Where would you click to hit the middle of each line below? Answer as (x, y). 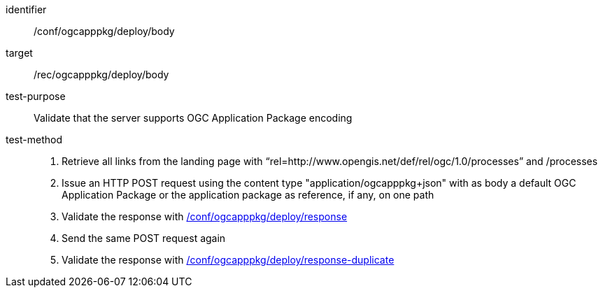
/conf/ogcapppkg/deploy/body (104, 31)
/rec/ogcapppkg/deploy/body (101, 74)
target (19, 53)
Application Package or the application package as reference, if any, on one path (248, 195)
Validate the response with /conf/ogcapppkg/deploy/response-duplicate (228, 260)
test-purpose (36, 96)
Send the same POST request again (144, 238)
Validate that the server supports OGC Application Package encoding (193, 118)
